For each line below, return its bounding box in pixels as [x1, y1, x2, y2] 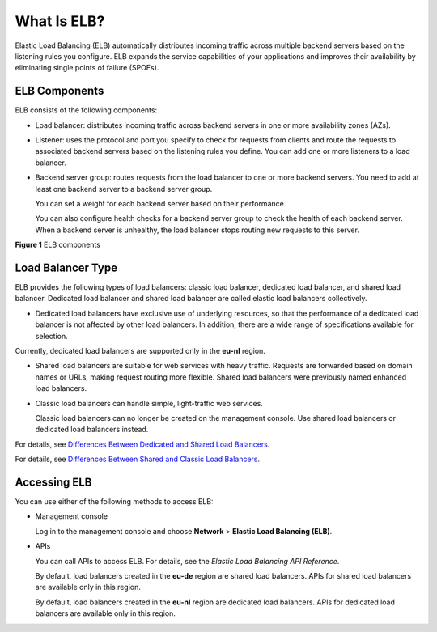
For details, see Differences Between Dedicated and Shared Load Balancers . [15, 439, 270, 449]
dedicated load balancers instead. [35, 425, 149, 435]
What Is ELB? [15, 12, 105, 30]
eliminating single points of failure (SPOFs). [15, 63, 159, 73]
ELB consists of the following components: [15, 105, 158, 115]
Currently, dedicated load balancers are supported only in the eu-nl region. [15, 346, 266, 355]
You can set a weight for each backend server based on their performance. [35, 198, 286, 208]
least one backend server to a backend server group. [35, 184, 213, 193]
